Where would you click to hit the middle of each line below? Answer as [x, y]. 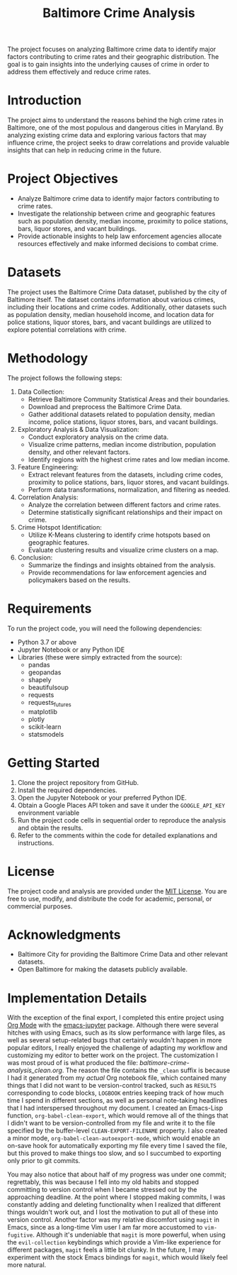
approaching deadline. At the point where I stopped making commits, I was [116, 1197]
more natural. [27, 1265]
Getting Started [54, 763]
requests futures [50, 703]
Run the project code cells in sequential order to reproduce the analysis [122, 820]
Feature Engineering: [48, 467]
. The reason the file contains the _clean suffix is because [146, 1070]
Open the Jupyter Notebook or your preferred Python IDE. [102, 797]
